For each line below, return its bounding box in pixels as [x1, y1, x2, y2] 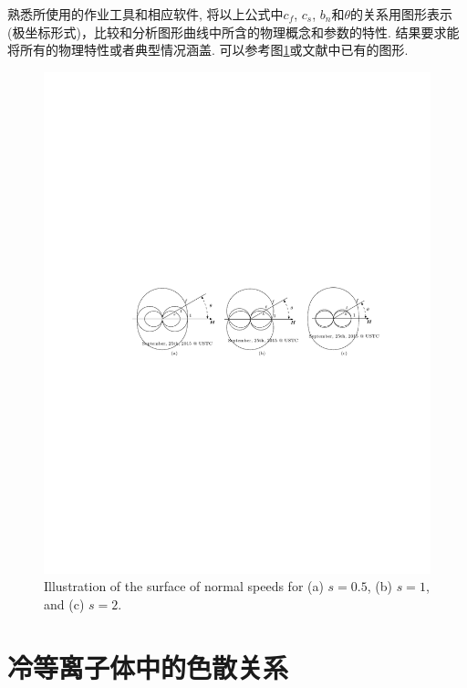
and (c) [44, 594, 85, 613]
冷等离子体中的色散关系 [7, 648, 289, 685]
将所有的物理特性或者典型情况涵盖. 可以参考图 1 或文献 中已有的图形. [7, 40, 409, 59]
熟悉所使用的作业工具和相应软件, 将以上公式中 [7, 5, 284, 23]
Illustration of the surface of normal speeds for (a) [44, 577, 324, 596]
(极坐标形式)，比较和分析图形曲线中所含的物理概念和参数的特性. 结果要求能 [7, 22, 460, 41]
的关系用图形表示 [350, 5, 453, 23]
